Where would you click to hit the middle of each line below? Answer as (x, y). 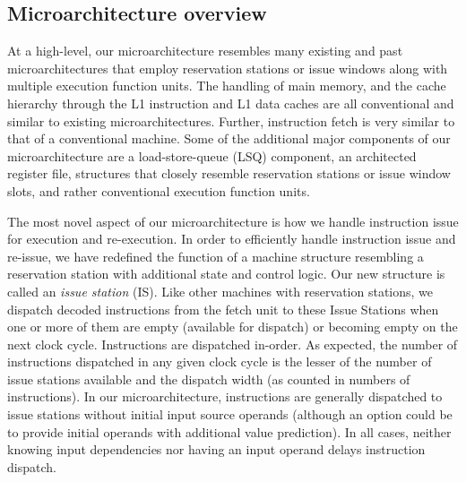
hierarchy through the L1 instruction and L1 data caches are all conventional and (231, 103)
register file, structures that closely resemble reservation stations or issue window (229, 173)
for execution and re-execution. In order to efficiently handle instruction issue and (232, 239)
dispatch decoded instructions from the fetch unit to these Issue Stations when (223, 309)
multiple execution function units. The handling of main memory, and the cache (227, 86)
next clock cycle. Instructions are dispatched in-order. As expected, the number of (233, 344)
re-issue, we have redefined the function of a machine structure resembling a (216, 256)
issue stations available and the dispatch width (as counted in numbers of (209, 379)
